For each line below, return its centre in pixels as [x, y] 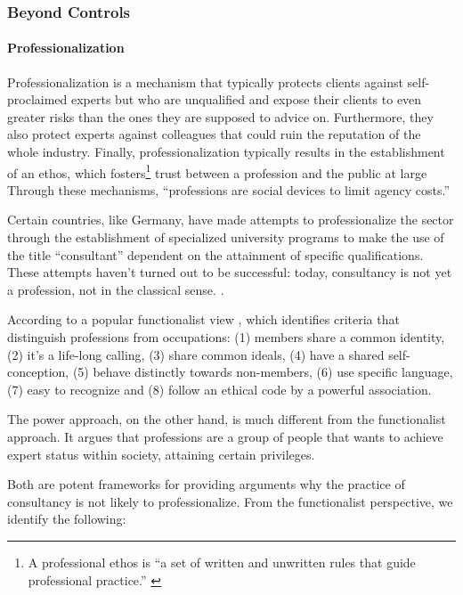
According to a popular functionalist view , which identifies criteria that [203, 319]
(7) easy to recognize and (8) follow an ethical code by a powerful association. [219, 389]
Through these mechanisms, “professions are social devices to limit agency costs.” [229, 189]
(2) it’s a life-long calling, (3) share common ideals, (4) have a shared [196, 354]
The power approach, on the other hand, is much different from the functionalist [227, 419]
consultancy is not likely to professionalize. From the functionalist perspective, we [230, 501]
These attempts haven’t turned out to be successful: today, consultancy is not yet [230, 272]
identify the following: [67, 519]
